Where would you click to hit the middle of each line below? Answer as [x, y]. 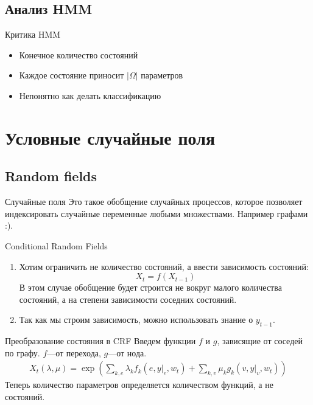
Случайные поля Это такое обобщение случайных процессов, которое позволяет [154, 202]
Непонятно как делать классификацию [90, 95]
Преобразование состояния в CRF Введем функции [100, 341]
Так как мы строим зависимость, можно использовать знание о [136, 320]
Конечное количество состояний [79, 54]
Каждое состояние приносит [72, 75]
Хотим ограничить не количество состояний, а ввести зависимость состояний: [164, 266]
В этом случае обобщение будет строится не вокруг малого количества [150, 287]
